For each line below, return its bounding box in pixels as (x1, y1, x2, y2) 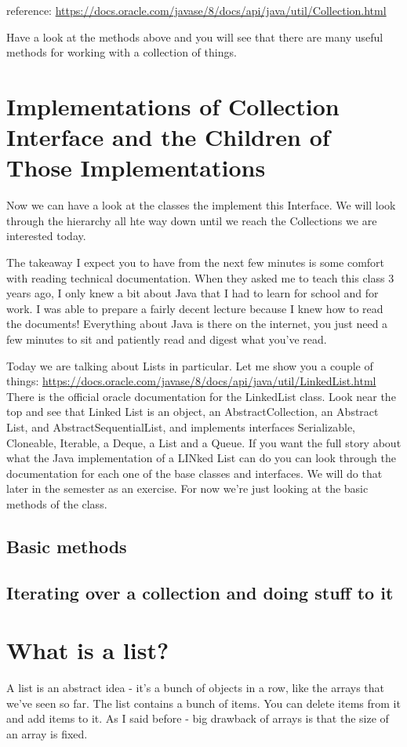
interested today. (6, 228, 86, 244)
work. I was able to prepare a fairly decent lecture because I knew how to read (6, 300, 383, 316)
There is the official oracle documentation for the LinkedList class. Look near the (6, 388, 396, 404)
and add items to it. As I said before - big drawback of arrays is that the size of (6, 710, 389, 727)
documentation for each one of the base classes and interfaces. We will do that (6, 465, 383, 481)
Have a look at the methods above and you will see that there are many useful (6, 28, 383, 45)
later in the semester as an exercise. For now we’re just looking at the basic (6, 480, 369, 497)
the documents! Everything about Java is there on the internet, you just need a (6, 315, 388, 332)
